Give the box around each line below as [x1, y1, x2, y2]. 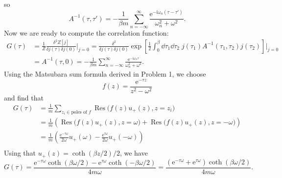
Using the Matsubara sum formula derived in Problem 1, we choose [4, 68, 206, 79]
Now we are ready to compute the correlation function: [4, 27, 169, 38]
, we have [119, 148, 148, 158]
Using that [4, 148, 36, 158]
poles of [71, 109, 87, 115]
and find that [4, 92, 44, 102]
